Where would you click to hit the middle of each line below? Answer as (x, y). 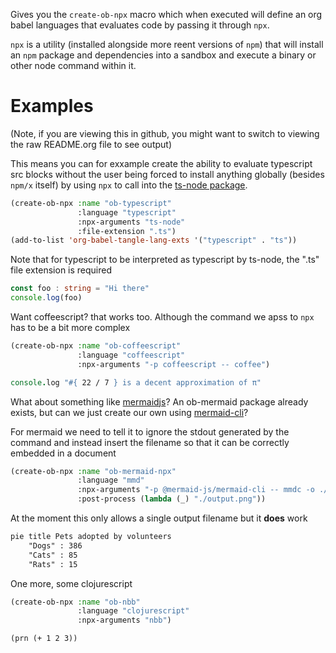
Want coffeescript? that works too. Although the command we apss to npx (162, 317)
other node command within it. (73, 65)
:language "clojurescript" (133, 611)
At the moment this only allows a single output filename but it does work (159, 518)
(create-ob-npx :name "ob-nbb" (75, 602)
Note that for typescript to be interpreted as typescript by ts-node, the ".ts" (165, 260)
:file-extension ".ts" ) (127, 231)
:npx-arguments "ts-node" (131, 222)
